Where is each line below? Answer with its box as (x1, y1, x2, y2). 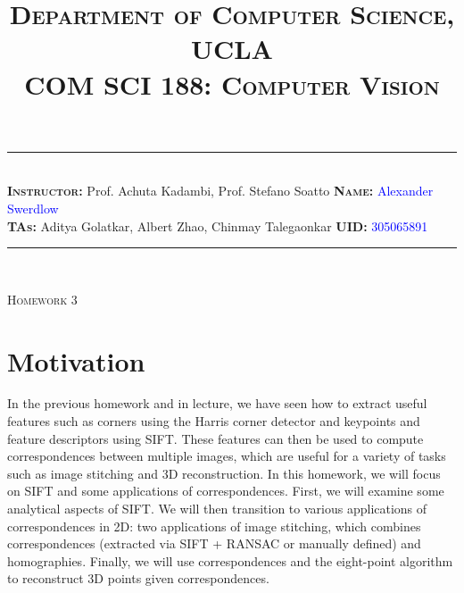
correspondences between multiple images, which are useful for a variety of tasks (7, 447, 446, 465)
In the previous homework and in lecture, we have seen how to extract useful (7, 394, 427, 413)
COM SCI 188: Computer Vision (24, 65, 440, 102)
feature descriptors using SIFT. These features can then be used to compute (7, 429, 424, 447)
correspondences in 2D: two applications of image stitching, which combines (7, 516, 421, 535)
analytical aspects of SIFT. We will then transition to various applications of (7, 499, 427, 517)
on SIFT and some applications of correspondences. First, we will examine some (7, 481, 444, 500)
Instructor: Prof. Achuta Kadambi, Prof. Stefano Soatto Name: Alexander (7, 181, 434, 200)
